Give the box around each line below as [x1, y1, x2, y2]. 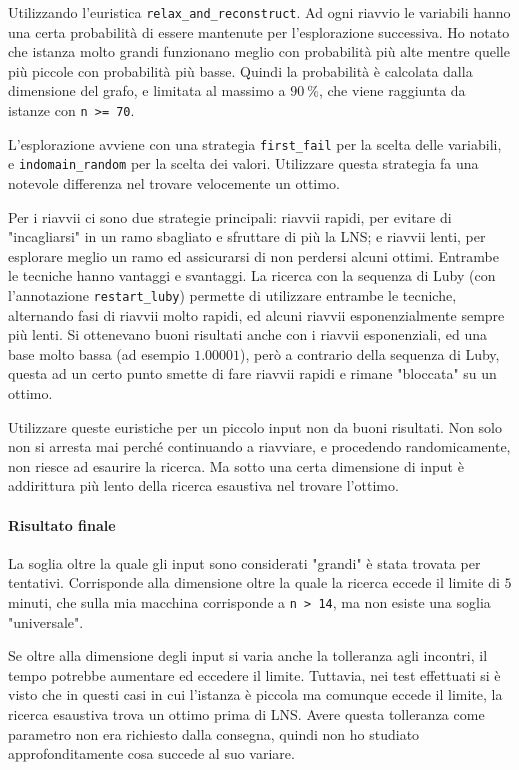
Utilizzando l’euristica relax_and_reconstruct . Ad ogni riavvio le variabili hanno [8, 2, 511, 22]
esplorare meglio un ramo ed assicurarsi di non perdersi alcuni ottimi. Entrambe [8, 245, 499, 266]
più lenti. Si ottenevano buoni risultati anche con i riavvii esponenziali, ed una [8, 324, 488, 345]
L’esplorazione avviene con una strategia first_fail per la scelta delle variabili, [8, 133, 502, 154]
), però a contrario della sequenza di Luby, [240, 343, 500, 364]
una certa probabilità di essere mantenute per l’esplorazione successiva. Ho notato [8, 21, 510, 42]
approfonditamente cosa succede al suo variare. [8, 743, 295, 764]
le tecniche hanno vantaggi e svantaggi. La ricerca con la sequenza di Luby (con [8, 265, 496, 286]
